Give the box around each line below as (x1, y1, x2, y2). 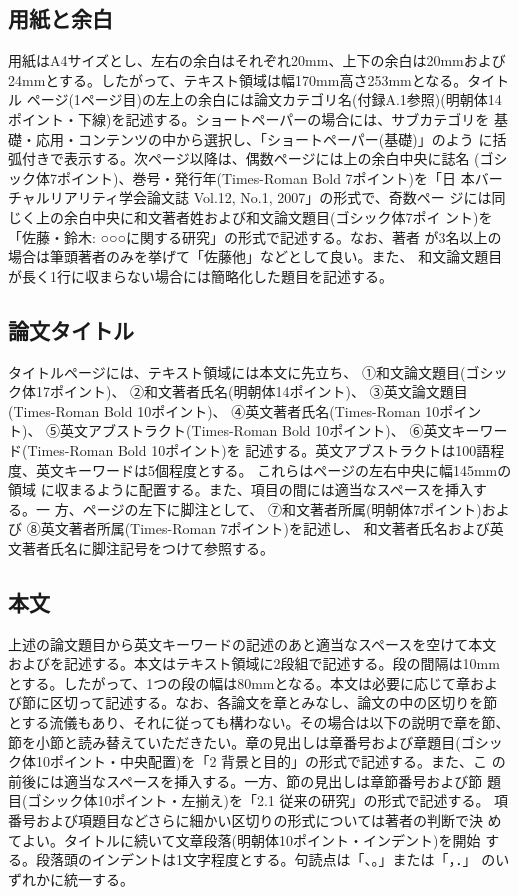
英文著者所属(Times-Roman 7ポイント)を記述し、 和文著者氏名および (40, 518, 490, 539)
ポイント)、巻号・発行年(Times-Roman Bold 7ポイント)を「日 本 (56, 167, 475, 188)
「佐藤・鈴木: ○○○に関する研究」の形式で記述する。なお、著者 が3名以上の (8, 226, 502, 247)
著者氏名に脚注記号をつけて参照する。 (21, 537, 274, 558)
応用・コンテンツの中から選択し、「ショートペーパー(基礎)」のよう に (35, 128, 493, 149)
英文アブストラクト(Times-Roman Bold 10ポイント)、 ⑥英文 (60, 420, 452, 441)
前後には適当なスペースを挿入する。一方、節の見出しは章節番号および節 (8, 770, 483, 791)
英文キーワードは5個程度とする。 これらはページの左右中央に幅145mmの (35, 459, 512, 480)
